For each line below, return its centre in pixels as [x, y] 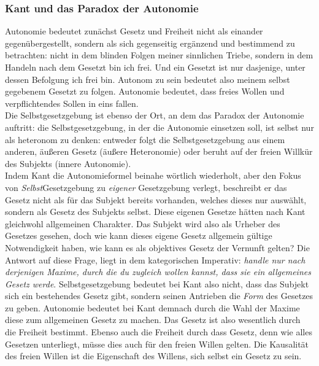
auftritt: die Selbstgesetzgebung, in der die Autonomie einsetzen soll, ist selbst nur [159, 127]
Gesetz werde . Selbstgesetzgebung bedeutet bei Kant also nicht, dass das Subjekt [157, 283]
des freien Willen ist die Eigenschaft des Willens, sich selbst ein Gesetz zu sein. [153, 356]
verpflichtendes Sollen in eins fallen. [72, 103]
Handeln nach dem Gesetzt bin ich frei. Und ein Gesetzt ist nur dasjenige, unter [155, 67]
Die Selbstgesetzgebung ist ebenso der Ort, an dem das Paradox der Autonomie [155, 115]
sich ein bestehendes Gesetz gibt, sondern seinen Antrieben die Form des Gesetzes [159, 296]
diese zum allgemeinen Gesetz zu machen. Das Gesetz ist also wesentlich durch [153, 320]
